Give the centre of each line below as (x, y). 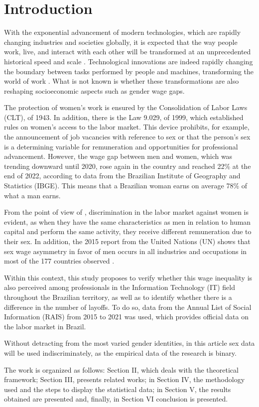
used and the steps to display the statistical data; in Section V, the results (118, 389)
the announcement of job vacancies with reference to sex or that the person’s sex (127, 137)
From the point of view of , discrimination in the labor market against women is (126, 212)
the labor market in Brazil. (45, 326)
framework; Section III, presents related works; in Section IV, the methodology (125, 379)
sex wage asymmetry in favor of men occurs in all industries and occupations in (126, 251)
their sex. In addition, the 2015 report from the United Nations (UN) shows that (127, 241)
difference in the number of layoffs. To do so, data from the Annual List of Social (128, 307)
